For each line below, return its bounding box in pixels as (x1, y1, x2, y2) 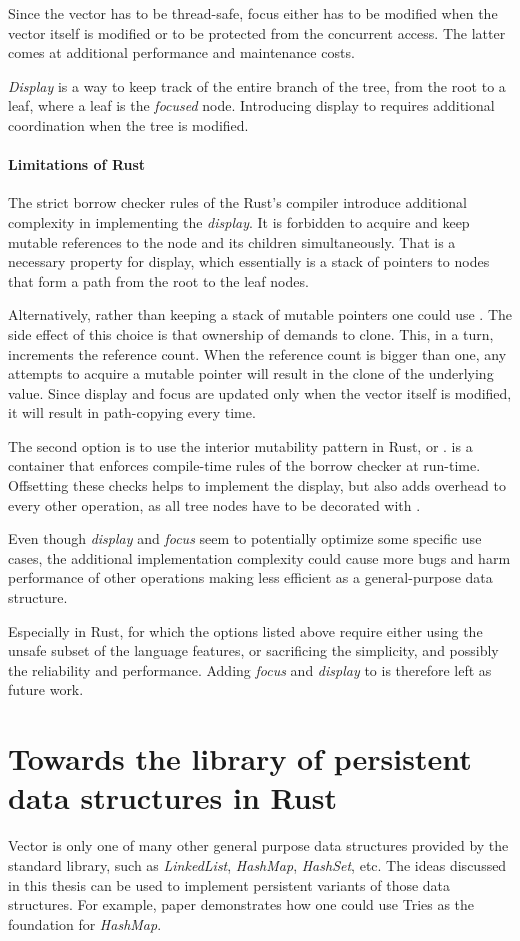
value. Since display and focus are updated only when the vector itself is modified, (8, 382, 512, 403)
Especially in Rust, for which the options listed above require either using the (8, 620, 483, 641)
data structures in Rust (8, 777, 337, 818)
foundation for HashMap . (8, 913, 162, 934)
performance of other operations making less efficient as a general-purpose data (8, 567, 493, 588)
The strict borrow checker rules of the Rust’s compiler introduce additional (8, 192, 467, 213)
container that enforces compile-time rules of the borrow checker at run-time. (8, 455, 481, 476)
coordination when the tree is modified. (8, 114, 249, 135)
